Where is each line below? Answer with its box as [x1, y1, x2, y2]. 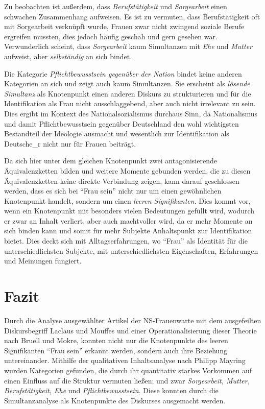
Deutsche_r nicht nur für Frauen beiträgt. [4, 138, 136, 149]
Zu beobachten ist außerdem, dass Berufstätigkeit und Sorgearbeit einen [4, 1, 227, 11]
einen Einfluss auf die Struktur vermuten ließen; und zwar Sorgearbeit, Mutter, [4, 375, 250, 386]
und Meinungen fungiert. [4, 255, 82, 266]
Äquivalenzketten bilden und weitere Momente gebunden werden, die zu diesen [4, 165, 251, 176]
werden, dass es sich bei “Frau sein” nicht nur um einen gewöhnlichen [4, 185, 222, 196]
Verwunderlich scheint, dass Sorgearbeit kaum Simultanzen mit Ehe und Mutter [4, 41, 253, 52]
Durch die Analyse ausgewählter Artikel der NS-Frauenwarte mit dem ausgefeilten [4, 315, 261, 325]
